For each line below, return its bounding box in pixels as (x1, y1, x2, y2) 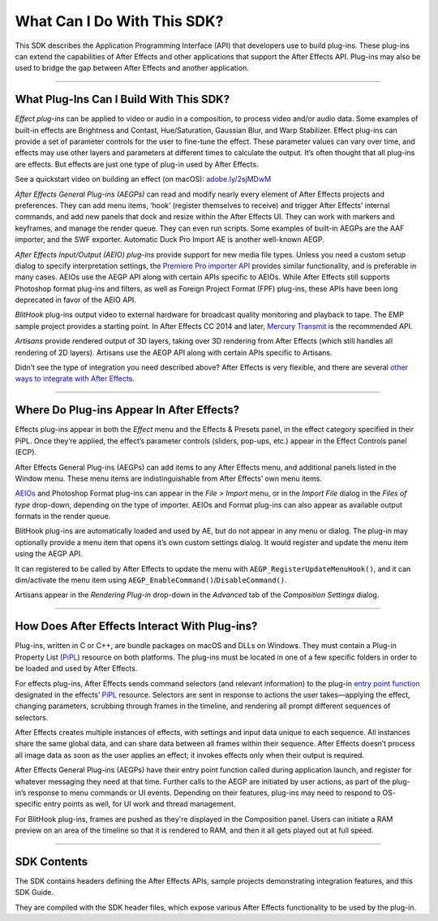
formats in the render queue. (15, 512, 111, 521)
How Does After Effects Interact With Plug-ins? (15, 620, 258, 633)
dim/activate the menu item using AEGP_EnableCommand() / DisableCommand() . (15, 575, 287, 585)
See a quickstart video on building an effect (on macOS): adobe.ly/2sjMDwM (15, 175, 272, 184)
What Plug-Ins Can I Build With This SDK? (15, 93, 230, 106)
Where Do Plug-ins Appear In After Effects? (15, 403, 240, 417)
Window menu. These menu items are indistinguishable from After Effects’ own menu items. (15, 473, 322, 483)
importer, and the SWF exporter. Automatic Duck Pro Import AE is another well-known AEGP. (15, 235, 324, 244)
